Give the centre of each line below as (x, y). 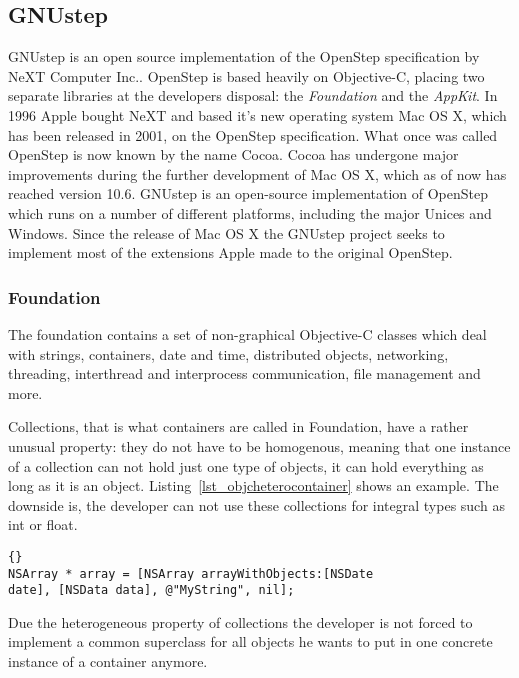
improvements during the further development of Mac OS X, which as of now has (257, 173)
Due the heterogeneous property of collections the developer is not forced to (240, 621)
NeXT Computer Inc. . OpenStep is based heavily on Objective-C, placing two (246, 75)
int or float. (43, 524)
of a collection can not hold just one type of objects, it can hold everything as (246, 465)
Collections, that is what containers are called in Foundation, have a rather (238, 426)
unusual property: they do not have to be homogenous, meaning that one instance (259, 445)
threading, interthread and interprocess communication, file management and (244, 373)
